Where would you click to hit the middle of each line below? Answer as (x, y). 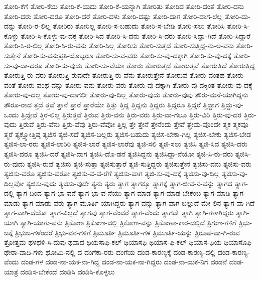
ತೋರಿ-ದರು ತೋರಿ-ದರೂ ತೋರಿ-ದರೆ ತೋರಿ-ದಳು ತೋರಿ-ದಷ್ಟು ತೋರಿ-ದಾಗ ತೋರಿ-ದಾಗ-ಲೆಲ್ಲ (113, 16)
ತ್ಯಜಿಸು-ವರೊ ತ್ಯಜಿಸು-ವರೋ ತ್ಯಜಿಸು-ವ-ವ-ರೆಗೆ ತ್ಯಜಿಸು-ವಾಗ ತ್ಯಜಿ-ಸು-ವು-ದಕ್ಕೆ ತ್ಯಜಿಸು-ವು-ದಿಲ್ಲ (112, 173)
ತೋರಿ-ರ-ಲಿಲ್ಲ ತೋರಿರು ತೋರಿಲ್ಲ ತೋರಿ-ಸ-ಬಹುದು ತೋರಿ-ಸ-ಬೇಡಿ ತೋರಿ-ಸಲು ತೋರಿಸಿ (121, 26)
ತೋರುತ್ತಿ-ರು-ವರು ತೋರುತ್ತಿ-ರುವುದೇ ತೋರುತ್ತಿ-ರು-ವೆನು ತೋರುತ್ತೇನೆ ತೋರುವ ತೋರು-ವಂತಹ (114, 75)
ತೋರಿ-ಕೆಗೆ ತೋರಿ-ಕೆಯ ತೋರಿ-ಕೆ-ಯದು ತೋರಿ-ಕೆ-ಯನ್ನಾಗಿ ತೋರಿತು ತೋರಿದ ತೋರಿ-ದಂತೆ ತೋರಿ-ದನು (124, 6)
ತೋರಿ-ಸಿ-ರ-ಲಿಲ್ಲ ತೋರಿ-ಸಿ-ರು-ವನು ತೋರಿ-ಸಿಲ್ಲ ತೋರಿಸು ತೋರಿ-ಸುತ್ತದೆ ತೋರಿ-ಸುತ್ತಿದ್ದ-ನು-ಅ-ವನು (119, 45)
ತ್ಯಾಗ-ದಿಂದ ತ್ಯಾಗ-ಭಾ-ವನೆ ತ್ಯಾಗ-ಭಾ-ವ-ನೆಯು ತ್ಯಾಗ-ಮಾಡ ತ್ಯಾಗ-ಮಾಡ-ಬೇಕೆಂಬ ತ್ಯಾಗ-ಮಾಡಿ (123, 193)
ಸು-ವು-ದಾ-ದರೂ (23, 65)
